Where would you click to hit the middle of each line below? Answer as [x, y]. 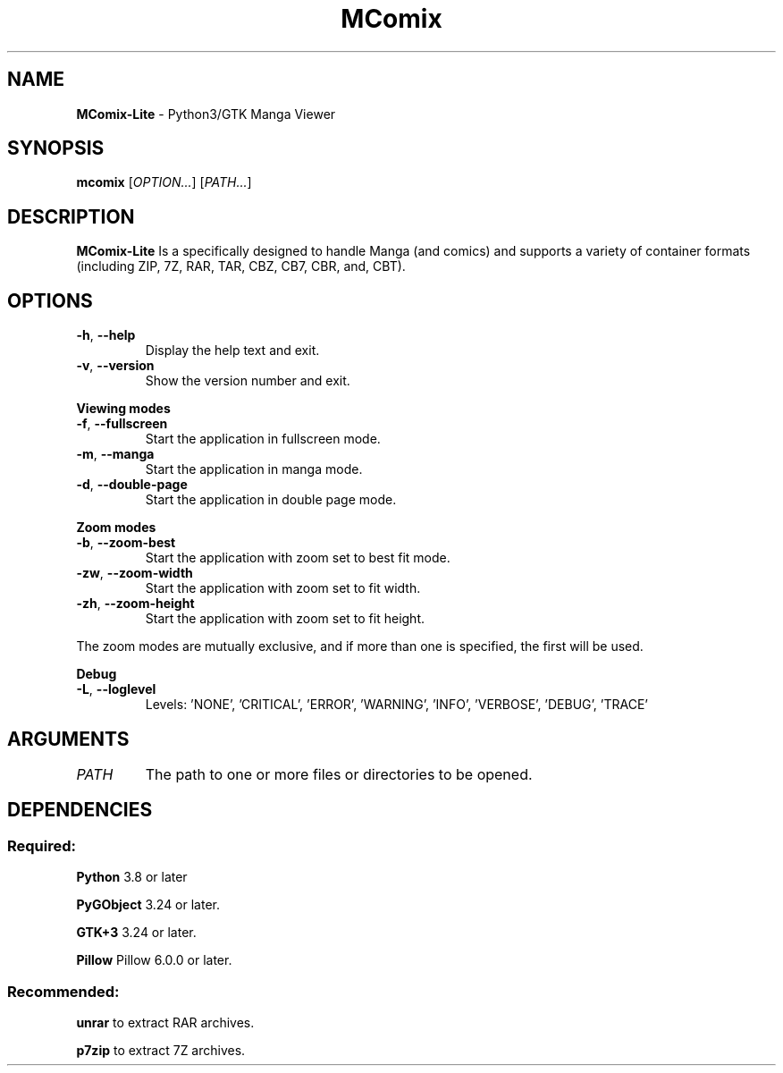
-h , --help [106, 335]
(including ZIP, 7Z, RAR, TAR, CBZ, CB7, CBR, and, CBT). [241, 266]
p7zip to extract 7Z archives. [161, 1050]
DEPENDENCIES [80, 810]
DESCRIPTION [71, 216]
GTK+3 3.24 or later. [136, 933]
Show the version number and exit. [248, 381]
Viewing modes [123, 409]
